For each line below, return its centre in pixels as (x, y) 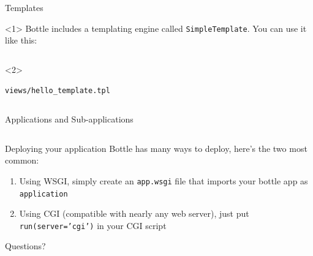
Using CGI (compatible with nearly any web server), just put (134, 213)
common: (22, 160)
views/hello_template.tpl (58, 91)
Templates (24, 7)
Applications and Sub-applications (69, 119)
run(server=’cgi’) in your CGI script (93, 225)
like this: (21, 40)
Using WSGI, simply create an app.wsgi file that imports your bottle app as (164, 180)
